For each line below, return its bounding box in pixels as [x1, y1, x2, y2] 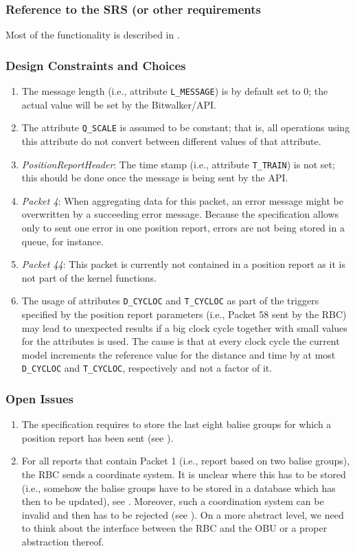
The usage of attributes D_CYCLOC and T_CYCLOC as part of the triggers [21, 293, 319, 308]
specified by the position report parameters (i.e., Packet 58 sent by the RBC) [21, 307, 347, 321]
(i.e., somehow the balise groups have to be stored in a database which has [21, 480, 336, 495]
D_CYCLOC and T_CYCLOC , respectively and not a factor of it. [21, 361, 273, 375]
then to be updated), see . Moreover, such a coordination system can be [21, 494, 324, 508]
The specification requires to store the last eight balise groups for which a [21, 417, 332, 431]
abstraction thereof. [21, 535, 104, 548]
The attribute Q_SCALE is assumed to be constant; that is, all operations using [21, 120, 350, 135]
